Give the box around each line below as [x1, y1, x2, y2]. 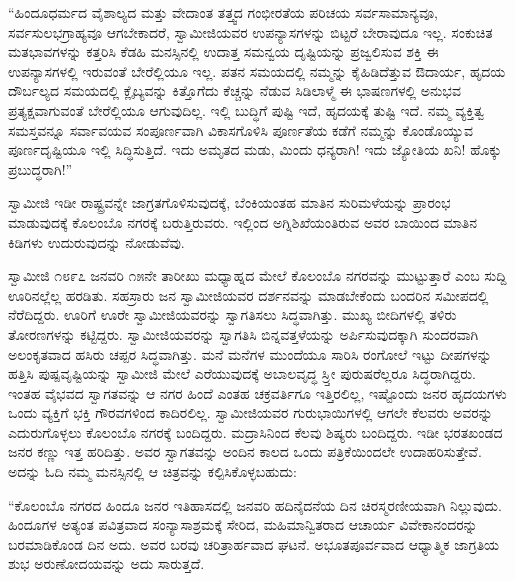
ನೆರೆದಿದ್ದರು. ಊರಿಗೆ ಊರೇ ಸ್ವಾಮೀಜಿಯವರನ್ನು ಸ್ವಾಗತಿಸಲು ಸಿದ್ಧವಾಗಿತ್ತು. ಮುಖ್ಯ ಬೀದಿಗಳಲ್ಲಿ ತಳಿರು [8, 304, 457, 325]
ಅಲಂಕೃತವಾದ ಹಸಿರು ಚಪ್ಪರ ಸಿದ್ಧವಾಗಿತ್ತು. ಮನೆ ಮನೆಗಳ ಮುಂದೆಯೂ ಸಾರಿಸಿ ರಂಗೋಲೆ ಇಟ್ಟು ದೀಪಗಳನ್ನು [8, 343, 492, 364]
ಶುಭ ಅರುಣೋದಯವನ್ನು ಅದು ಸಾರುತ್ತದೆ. [8, 553, 205, 574]
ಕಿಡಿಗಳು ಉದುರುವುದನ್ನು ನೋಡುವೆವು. [8, 231, 185, 252]
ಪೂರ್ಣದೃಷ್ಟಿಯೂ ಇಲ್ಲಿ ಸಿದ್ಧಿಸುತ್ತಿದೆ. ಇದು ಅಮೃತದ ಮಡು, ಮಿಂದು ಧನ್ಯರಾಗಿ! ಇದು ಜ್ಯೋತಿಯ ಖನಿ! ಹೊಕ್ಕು [8, 139, 502, 160]
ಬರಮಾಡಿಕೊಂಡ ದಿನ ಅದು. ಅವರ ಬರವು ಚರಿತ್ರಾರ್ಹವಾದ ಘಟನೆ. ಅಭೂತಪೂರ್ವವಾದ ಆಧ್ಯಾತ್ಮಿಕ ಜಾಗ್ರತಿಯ [8, 533, 500, 554]
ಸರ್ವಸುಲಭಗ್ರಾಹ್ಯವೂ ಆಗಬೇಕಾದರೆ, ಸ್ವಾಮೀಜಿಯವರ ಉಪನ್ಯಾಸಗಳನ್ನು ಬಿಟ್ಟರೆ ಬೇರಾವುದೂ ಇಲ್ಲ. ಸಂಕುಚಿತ [8, 21, 493, 42]
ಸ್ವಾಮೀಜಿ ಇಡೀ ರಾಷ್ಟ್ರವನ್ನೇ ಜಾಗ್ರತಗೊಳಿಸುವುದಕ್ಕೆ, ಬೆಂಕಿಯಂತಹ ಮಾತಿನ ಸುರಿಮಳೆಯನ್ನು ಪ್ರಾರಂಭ [8, 192, 451, 213]
